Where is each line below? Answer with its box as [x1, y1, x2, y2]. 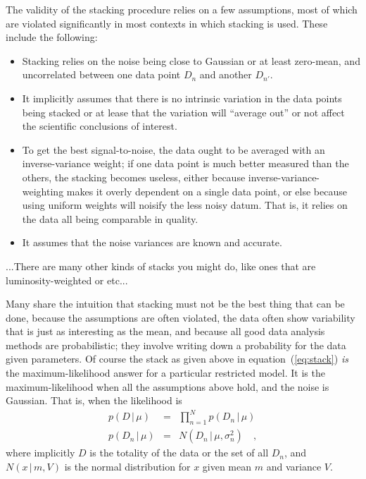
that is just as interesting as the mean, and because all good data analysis [6, 324, 325, 339]
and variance [266, 459, 322, 473]
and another [199, 67, 252, 82]
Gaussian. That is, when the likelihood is [6, 393, 182, 408]
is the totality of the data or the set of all [89, 445, 269, 460]
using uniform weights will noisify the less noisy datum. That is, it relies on [22, 198, 348, 212]
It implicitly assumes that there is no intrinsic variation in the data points [22, 90, 342, 105]
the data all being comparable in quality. [22, 211, 198, 226]
